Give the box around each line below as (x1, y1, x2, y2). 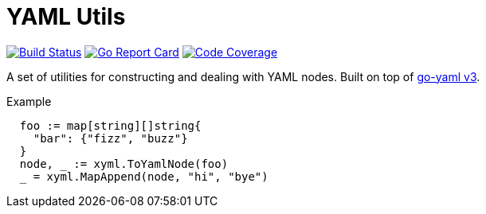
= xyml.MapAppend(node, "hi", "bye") (33, 169, 268, 183)
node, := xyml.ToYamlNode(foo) (19, 157, 229, 170)
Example (6, 94, 52, 108)
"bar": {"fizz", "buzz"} (33, 131, 188, 145)
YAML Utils (6, 3, 126, 30)
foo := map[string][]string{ (19, 119, 202, 132)
